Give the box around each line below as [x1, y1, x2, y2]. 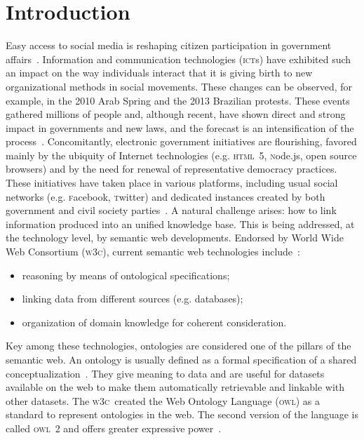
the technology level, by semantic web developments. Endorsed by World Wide [6, 230, 344, 245]
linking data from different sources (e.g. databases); [22, 291, 243, 306]
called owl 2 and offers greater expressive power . [6, 420, 222, 435]
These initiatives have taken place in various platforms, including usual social [6, 175, 338, 190]
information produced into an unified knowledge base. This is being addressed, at [6, 216, 355, 231]
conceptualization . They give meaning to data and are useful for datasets [6, 366, 325, 380]
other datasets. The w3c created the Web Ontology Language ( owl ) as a [6, 393, 321, 408]
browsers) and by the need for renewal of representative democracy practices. [6, 161, 337, 176]
